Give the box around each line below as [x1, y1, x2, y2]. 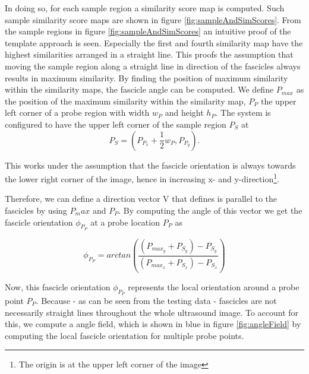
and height [165, 106, 204, 119]
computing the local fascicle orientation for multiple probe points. [5, 329, 244, 341]
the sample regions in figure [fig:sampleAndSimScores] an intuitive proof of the [5, 25, 291, 37]
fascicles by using [5, 204, 67, 216]
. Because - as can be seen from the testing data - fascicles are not [36, 294, 277, 306]
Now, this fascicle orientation [5, 280, 111, 293]
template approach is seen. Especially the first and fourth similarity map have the [5, 36, 303, 49]
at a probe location [90, 215, 160, 228]
